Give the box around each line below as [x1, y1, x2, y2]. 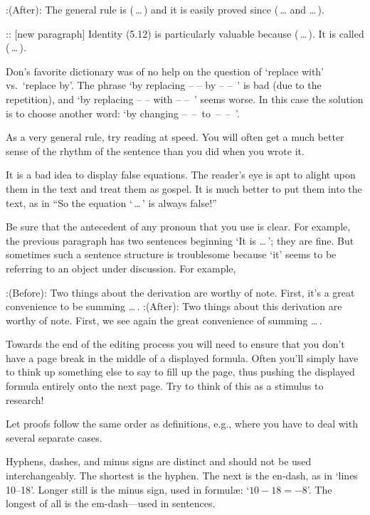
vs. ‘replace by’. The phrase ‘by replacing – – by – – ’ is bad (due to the [6, 78, 322, 92]
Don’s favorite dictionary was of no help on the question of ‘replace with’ [6, 63, 324, 78]
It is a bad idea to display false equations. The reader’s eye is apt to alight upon [6, 167, 356, 182]
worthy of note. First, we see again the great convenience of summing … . [6, 312, 322, 327]
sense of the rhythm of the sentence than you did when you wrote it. [6, 143, 305, 158]
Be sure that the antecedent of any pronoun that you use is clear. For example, [6, 219, 351, 234]
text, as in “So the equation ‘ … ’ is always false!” [6, 195, 217, 210]
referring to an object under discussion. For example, [6, 260, 236, 275]
